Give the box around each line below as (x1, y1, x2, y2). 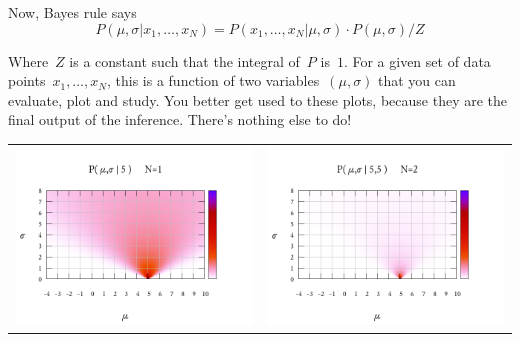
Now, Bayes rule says (8, 2, 137, 22)
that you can (378, 70, 456, 91)
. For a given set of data (343, 50, 491, 71)
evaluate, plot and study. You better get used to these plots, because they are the (8, 89, 507, 110)
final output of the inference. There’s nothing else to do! (8, 109, 352, 130)
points (8, 70, 46, 91)
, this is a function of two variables (106, 70, 320, 91)
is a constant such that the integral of (69, 50, 300, 71)
